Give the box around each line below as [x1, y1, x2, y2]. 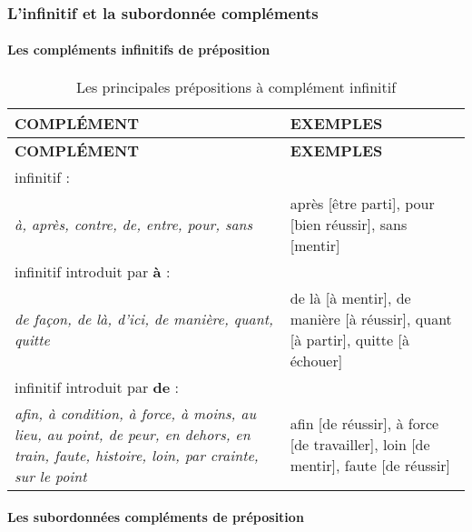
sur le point [15, 465, 87, 487]
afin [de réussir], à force [290, 413, 439, 435]
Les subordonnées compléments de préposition [7, 507, 304, 527]
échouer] [290, 349, 343, 371]
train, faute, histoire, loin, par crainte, [15, 444, 259, 466]
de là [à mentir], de [290, 286, 411, 308]
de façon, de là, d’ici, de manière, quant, [15, 307, 273, 329]
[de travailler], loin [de [290, 434, 430, 456]
